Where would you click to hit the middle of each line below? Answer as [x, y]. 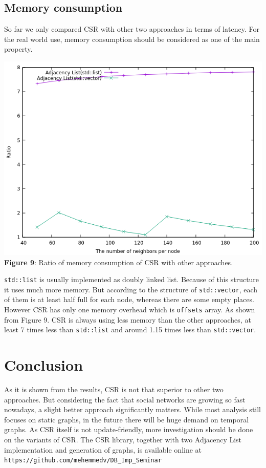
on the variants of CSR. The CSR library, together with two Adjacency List [123, 440]
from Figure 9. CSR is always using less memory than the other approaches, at [128, 319]
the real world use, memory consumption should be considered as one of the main [132, 39]
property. [18, 49]
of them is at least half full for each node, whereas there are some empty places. [129, 299]
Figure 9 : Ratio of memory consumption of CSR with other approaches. [119, 262]
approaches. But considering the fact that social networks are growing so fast [125, 399]
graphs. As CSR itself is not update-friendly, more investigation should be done [129, 429]
